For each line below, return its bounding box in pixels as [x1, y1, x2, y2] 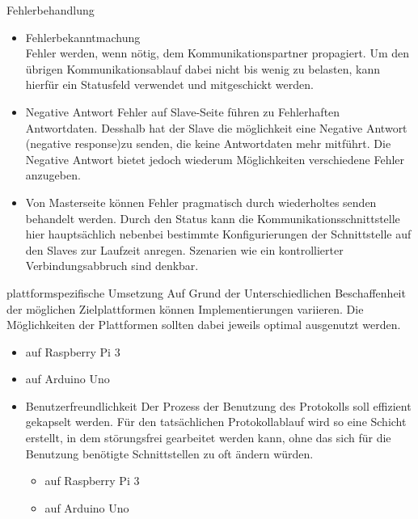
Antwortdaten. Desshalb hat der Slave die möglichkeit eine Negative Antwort [25, 119, 407, 136]
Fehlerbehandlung [6, 2, 95, 18]
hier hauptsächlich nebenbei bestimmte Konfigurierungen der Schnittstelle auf [25, 226, 412, 243]
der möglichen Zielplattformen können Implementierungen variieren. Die [6, 300, 364, 317]
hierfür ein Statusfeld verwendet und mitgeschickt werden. [25, 76, 314, 93]
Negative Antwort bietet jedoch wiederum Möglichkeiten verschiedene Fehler [25, 150, 405, 167]
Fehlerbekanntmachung [25, 28, 141, 45]
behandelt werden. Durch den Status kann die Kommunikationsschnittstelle [25, 209, 400, 226]
